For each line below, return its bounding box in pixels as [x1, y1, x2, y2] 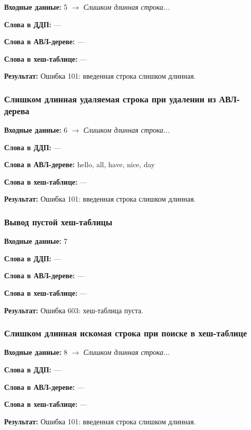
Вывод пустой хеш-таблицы [4, 216, 112, 228]
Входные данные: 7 [4, 236, 68, 246]
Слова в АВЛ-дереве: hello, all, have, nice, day [4, 159, 155, 170]
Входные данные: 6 [4, 124, 68, 135]
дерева [4, 104, 29, 117]
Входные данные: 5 [4, 2, 68, 12]
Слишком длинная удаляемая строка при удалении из [4, 92, 216, 105]
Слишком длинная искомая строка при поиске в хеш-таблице [4, 327, 247, 339]
